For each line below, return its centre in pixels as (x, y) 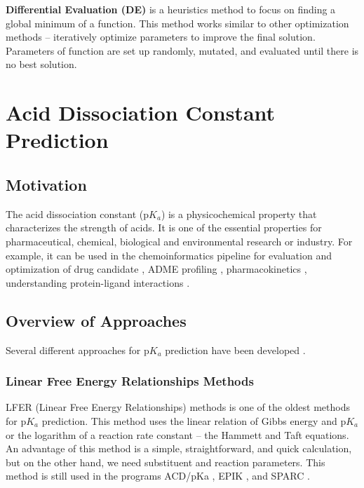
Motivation (46, 184)
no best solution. (41, 64)
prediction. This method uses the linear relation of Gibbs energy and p (194, 420)
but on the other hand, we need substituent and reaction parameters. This (166, 462)
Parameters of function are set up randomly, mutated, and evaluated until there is (182, 50)
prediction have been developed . (235, 350)
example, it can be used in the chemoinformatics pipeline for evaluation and (169, 255)
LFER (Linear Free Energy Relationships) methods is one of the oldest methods (178, 407)
